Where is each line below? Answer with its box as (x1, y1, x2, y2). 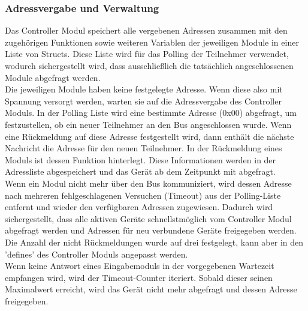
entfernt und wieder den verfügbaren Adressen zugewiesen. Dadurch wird (5, 201, 273, 213)
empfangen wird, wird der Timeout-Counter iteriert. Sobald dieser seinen (5, 271, 273, 283)
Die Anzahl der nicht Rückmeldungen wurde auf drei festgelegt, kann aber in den (5, 235, 304, 248)
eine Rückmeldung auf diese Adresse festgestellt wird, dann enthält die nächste (5, 130, 294, 142)
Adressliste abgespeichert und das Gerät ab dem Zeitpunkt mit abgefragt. (5, 165, 276, 178)
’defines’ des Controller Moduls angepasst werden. (5, 247, 188, 260)
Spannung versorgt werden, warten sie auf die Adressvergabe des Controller (5, 94, 282, 107)
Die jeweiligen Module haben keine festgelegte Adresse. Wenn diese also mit (5, 83, 283, 95)
